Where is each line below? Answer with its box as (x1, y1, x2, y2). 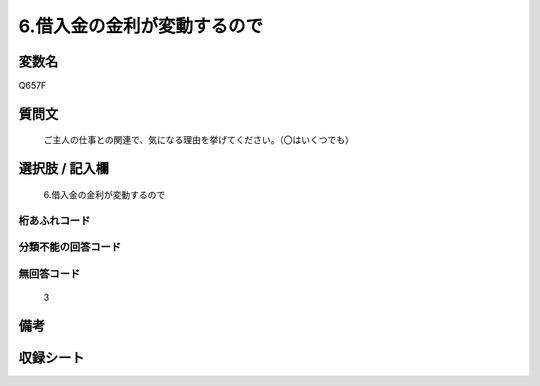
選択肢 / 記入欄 (18, 160, 110, 177)
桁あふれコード (18, 213, 91, 227)
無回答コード (18, 266, 81, 280)
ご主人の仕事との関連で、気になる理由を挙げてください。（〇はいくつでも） (43, 134, 354, 146)
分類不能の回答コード (18, 240, 122, 254)
